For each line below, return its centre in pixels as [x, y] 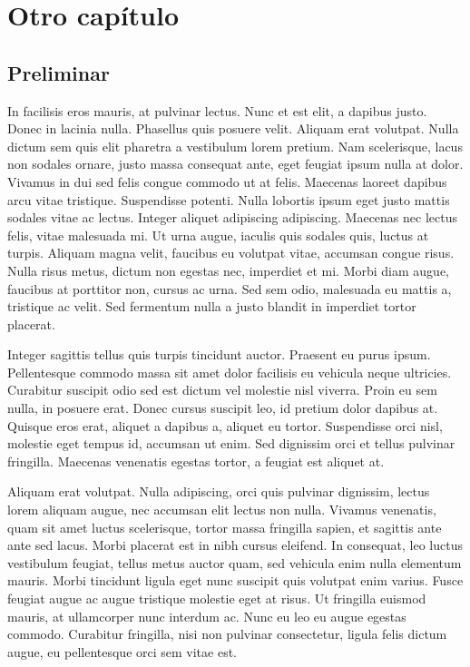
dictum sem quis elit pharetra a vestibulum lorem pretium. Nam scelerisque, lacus [235, 146]
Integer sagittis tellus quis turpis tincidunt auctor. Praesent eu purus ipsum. [219, 354]
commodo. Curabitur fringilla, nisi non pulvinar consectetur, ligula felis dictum [227, 634]
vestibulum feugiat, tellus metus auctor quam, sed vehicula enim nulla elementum [235, 562]
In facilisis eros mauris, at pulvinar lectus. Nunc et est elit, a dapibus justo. [217, 110]
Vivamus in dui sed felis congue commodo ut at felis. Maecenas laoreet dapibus [227, 181]
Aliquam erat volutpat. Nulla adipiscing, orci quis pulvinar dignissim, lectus [219, 491]
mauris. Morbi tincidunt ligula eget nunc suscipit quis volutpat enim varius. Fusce [235, 580]
